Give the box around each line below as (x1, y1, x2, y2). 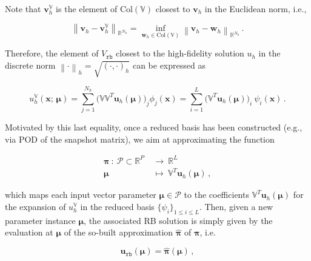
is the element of (56, 2, 118, 15)
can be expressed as (132, 58, 206, 71)
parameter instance (5, 214, 76, 226)
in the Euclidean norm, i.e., (204, 2, 307, 15)
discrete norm (5, 58, 56, 71)
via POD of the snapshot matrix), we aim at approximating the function (5, 132, 275, 145)
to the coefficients (184, 188, 249, 201)
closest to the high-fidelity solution (116, 47, 244, 59)
